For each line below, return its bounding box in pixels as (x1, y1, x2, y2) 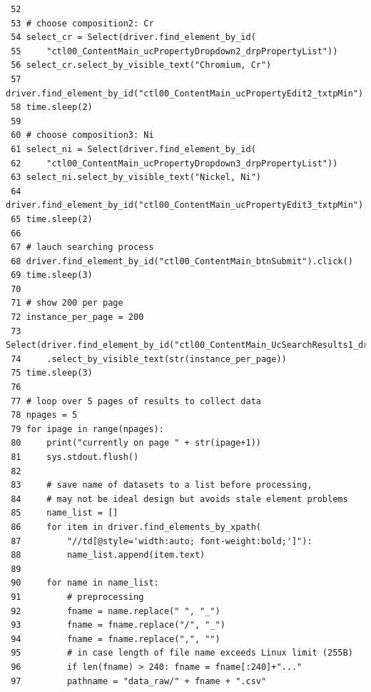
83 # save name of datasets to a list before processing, (11, 480, 312, 491)
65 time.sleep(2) (11, 214, 93, 224)
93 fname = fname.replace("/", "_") (11, 620, 225, 631)
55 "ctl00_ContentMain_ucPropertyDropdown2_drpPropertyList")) (11, 46, 338, 56)
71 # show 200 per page (11, 298, 123, 309)
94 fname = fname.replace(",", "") (11, 633, 220, 644)
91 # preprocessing (11, 591, 144, 602)
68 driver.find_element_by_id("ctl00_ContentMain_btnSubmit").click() (11, 256, 353, 266)
